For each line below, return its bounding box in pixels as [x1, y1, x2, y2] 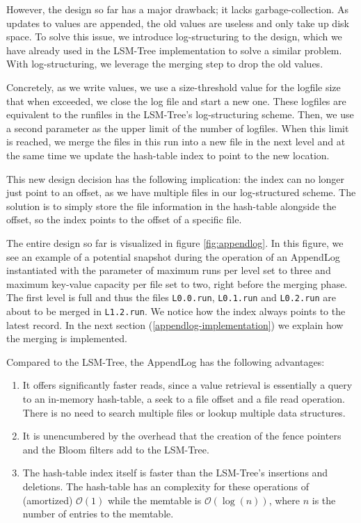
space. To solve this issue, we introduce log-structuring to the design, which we [6, 29, 342, 44]
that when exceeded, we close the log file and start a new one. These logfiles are [6, 93, 346, 108]
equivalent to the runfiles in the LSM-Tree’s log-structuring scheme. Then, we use [6, 107, 354, 122]
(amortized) [22, 492, 73, 507]
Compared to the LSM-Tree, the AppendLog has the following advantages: [6, 354, 325, 369]
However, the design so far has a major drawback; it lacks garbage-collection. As [6, 2, 349, 16]
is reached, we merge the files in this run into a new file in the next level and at [6, 134, 346, 149]
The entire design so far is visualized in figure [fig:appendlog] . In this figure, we [6, 235, 344, 250]
